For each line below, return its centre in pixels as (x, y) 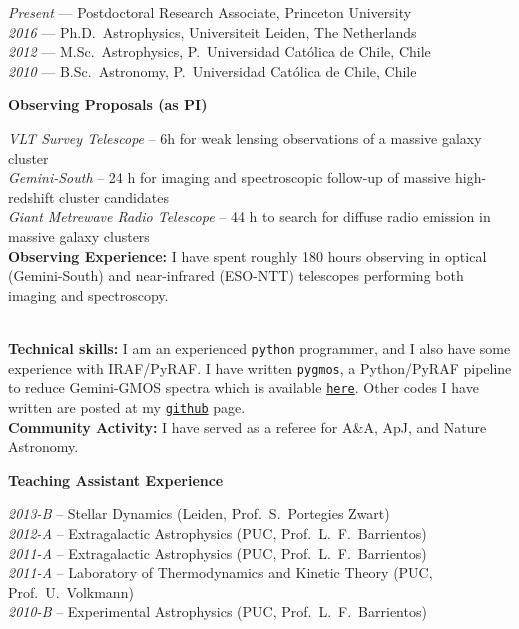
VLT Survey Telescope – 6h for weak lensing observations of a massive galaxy (245, 137)
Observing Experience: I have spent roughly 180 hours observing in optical (247, 255)
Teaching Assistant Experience (116, 479)
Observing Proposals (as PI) (108, 104)
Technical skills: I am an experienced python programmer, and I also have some (259, 347)
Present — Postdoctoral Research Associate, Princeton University (210, 12)
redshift (31, 196)
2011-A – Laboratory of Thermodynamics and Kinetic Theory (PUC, (220, 572)
